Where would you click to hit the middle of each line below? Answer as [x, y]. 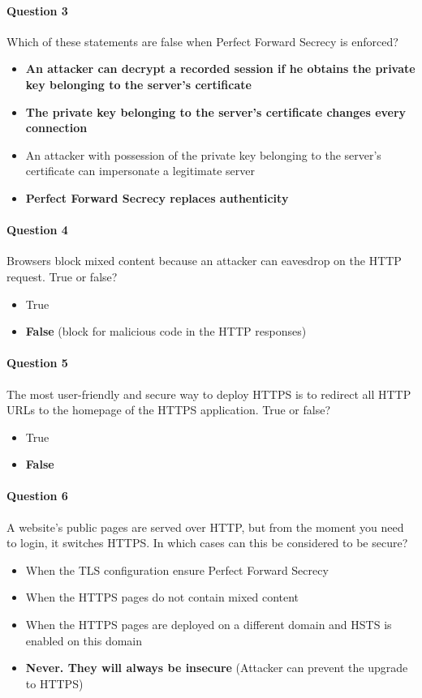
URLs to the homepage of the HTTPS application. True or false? [169, 410]
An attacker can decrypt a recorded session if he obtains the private [220, 69]
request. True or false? [62, 276]
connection [56, 128]
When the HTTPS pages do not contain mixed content [162, 597]
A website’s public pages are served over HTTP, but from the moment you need [205, 527]
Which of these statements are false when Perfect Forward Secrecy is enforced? [202, 41]
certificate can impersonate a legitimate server [140, 171]
